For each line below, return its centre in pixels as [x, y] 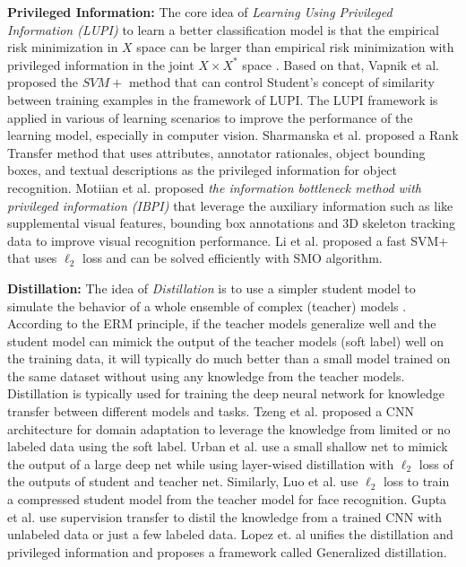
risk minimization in [63, 47]
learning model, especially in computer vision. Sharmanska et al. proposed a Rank [233, 135]
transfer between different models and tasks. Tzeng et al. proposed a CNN [211, 411]
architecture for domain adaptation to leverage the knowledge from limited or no [229, 428]
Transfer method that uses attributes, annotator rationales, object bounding [216, 152]
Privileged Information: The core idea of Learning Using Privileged [200, 12]
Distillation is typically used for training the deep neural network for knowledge [226, 393]
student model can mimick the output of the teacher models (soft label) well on [226, 340]
